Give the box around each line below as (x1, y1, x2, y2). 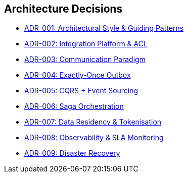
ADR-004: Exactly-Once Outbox (24, 71, 131, 80)
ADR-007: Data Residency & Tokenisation (24, 117, 162, 127)
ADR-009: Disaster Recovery (24, 149, 120, 158)
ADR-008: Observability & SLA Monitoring (24, 133, 164, 142)
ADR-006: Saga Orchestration (24, 102, 124, 111)
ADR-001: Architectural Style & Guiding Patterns (24, 24, 184, 33)
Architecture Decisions (4, 3, 123, 15)
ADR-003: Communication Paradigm (24, 55, 146, 64)
